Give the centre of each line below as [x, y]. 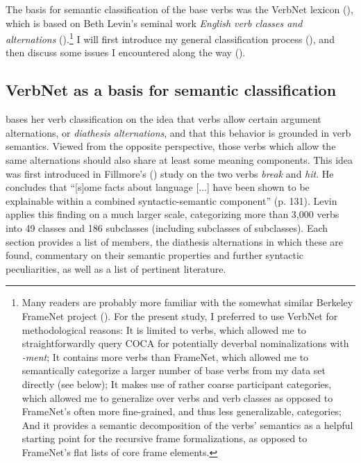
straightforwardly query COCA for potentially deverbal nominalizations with [185, 343]
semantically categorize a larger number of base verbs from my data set [174, 370]
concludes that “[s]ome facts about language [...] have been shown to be [158, 187]
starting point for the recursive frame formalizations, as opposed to [165, 438]
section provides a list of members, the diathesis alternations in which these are [175, 241]
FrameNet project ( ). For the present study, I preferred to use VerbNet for [180, 315]
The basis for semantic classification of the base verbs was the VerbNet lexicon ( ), [179, 9]
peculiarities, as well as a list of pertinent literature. [116, 268]
